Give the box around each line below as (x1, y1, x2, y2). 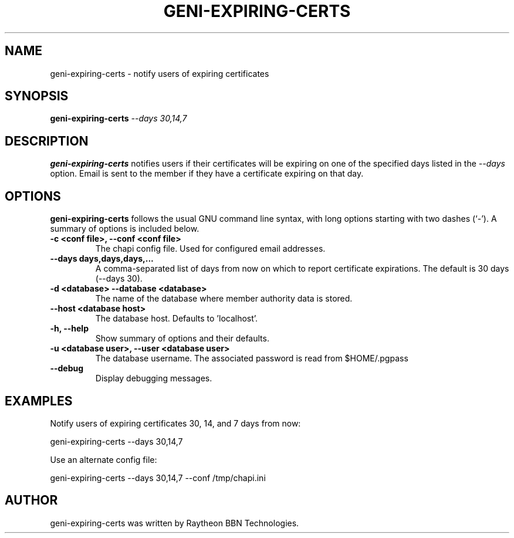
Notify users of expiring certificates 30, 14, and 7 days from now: (50, 418, 301, 428)
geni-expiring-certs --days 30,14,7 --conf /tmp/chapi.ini (50, 472, 266, 483)
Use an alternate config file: (50, 454, 157, 465)
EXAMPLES (5, 393, 73, 408)
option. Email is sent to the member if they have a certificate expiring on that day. (50, 168, 364, 179)
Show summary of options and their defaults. (95, 333, 269, 344)
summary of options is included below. (50, 224, 199, 234)
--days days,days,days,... (50, 253, 154, 264)
